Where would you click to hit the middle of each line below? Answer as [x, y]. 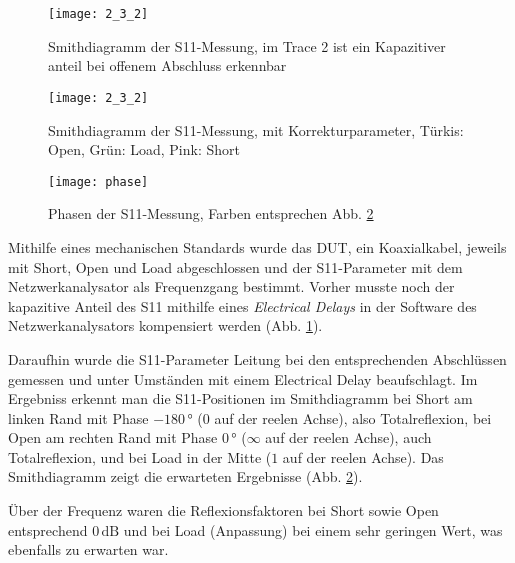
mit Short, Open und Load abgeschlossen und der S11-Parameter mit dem [235, 266]
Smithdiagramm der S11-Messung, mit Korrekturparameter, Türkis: [256, 129]
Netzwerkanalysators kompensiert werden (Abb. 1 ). [165, 325]
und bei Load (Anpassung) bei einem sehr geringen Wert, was [313, 529]
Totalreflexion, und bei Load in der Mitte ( [140, 456]
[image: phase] [98, 181]
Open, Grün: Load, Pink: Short [144, 149]
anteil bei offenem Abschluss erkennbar [167, 65]
